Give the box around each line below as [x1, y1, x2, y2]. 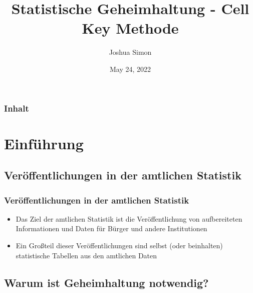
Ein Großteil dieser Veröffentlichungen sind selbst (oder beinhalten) [16, 240, 223, 250]
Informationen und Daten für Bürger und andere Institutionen [16, 223, 207, 234]
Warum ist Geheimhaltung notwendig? [4, 274, 209, 290]
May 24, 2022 [109, 63, 151, 74]
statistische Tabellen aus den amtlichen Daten [16, 250, 157, 260]
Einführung [4, 133, 84, 153]
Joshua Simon [109, 47, 152, 57]
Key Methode [82, 18, 179, 38]
